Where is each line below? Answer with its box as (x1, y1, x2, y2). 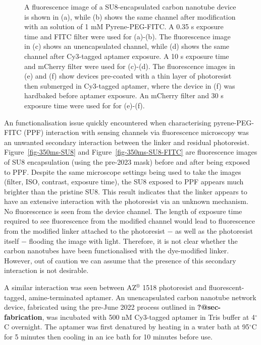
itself (4, 235, 19, 246)
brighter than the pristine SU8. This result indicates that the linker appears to (4, 186, 247, 196)
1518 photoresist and (142, 282, 207, 293)
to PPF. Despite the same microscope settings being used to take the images (4, 166, 241, 177)
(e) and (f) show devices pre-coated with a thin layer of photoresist (24, 71, 232, 81)
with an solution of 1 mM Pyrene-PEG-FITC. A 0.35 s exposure (24, 21, 224, 32)
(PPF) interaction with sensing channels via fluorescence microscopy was (24, 127, 249, 137)
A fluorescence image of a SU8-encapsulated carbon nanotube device (24, 2, 236, 12)
